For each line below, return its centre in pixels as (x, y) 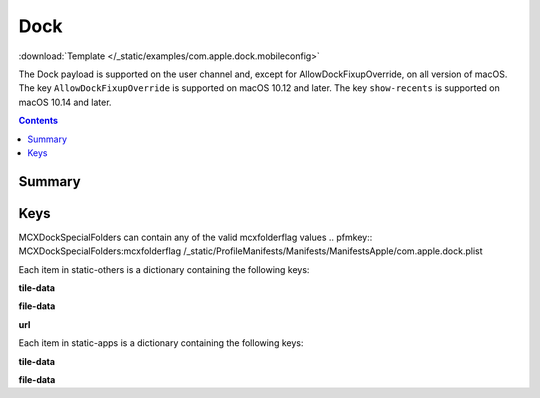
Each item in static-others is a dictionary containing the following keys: (164, 269)
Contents (38, 121)
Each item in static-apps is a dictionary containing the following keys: (161, 343)
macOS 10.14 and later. (65, 102)
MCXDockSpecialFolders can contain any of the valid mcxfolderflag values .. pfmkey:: (195, 237)
